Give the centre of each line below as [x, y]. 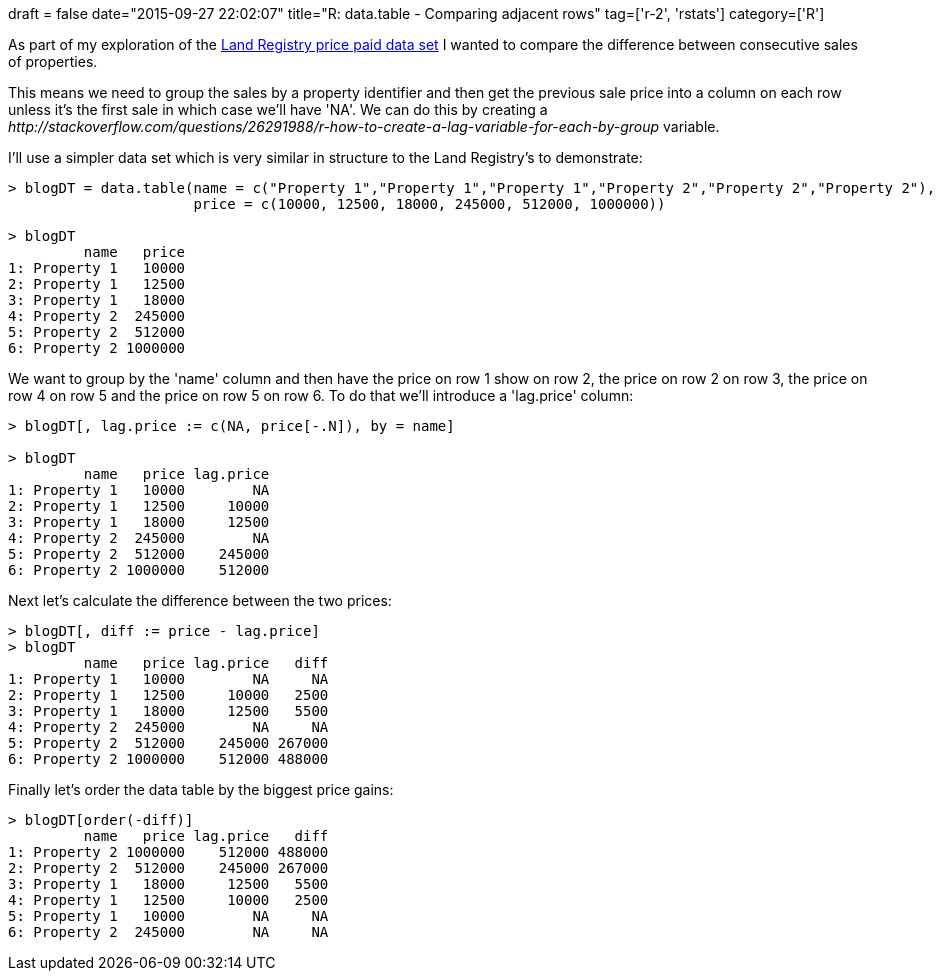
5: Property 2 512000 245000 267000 [168, 743]
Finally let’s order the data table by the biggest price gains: [201, 789]
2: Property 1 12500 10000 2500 [168, 695]
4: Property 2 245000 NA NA [168, 727]
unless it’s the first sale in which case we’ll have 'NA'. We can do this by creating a [278, 109]
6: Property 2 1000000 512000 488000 [168, 759]
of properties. [53, 61]
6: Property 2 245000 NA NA [168, 932]
